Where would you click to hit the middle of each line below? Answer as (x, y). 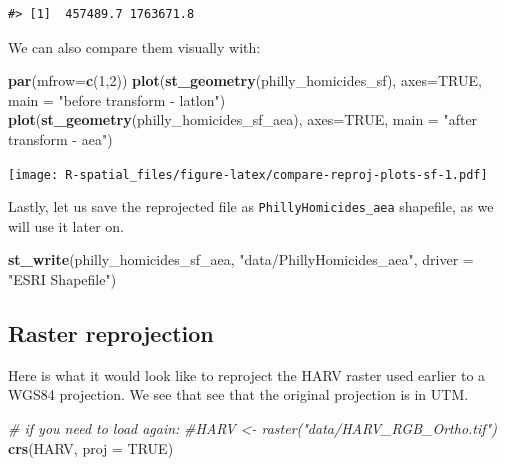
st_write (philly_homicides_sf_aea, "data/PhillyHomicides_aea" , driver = (241, 259)
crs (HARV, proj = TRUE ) (91, 447)
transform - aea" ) (60, 138)
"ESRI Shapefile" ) (62, 279)
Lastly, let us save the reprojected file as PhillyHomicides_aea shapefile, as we (251, 206)
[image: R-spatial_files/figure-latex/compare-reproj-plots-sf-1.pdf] (248, 174)
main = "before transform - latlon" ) (117, 99)
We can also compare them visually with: (134, 46)
